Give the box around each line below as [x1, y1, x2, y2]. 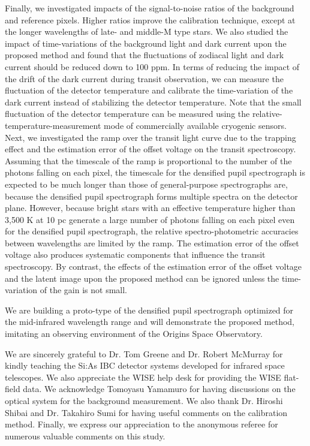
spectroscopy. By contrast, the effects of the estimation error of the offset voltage [5, 260, 302, 273]
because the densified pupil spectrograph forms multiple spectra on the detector [5, 189, 298, 202]
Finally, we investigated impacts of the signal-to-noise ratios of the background [5, 2, 294, 14]
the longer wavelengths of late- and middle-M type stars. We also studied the [5, 25, 288, 38]
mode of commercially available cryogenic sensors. [104, 119, 287, 131]
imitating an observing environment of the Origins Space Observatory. [5, 327, 263, 340]
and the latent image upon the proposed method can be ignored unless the [5, 272, 279, 284]
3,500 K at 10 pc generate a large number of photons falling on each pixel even [5, 213, 295, 225]
